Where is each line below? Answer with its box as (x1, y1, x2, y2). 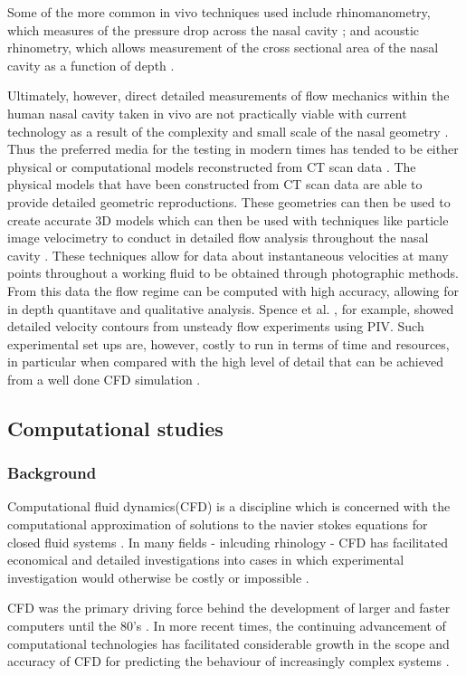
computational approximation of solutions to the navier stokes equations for (7, 515, 428, 534)
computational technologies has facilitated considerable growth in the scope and (7, 633, 450, 652)
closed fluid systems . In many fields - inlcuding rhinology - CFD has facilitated (7, 532, 449, 551)
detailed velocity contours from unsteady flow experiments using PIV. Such (7, 317, 424, 336)
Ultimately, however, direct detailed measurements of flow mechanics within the (7, 86, 450, 105)
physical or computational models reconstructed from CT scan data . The (7, 157, 416, 176)
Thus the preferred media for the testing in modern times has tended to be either (7, 139, 459, 158)
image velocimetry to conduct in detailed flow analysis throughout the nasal (7, 228, 429, 247)
